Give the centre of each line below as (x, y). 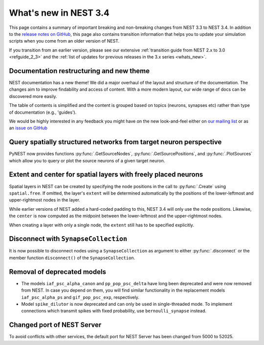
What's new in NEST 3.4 (59, 13)
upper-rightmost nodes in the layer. (45, 200)
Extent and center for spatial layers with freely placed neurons (106, 175)
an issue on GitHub (28, 128)
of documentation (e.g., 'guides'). (43, 112)
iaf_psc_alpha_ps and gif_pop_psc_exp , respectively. (80, 297)
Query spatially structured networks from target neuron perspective (115, 142)
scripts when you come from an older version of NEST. (64, 41)
